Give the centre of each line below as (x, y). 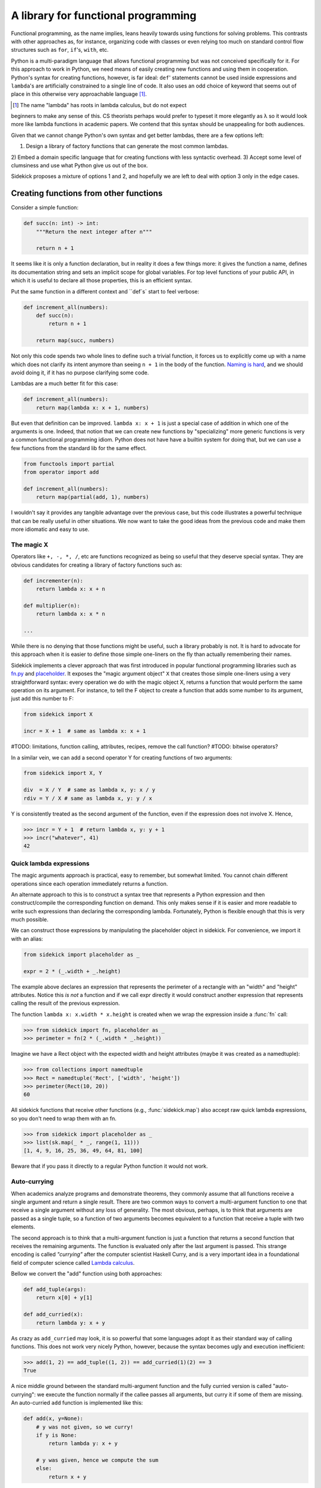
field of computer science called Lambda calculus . (73, 1262)
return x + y (67, 1477)
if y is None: (56, 1435)
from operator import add (61, 472)
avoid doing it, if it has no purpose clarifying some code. (80, 373)
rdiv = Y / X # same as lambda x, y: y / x (88, 798)
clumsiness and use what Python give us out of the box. (80, 165)
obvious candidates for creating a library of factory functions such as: (97, 565)
